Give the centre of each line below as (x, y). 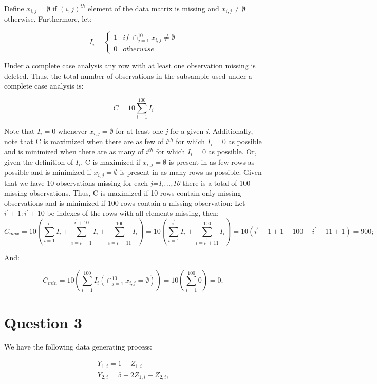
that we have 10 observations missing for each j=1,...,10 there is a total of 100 (127, 182)
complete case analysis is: (44, 86)
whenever (72, 130)
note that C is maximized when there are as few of (84, 141)
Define (14, 8)
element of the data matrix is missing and (154, 8)
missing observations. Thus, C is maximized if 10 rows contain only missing (123, 193)
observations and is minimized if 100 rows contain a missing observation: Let (125, 203)
